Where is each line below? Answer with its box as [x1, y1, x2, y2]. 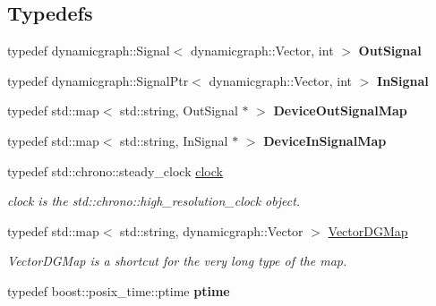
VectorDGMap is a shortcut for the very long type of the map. [7, 251, 347, 270]
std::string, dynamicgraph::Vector [120, 221, 303, 240]
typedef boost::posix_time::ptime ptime [7, 281, 230, 300]
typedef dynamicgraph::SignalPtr [7, 71, 189, 89]
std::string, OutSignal [120, 101, 238, 120]
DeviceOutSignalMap [273, 101, 407, 120]
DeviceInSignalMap [263, 131, 387, 149]
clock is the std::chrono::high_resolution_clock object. [7, 191, 301, 210]
